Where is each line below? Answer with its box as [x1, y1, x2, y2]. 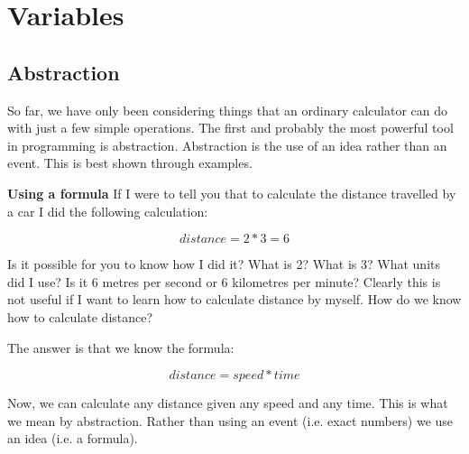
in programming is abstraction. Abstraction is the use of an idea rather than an [7, 135, 447, 154]
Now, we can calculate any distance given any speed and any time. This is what [7, 394, 448, 412]
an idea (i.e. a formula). [7, 429, 138, 448]
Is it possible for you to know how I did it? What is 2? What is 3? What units [7, 255, 440, 273]
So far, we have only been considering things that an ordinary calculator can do [7, 100, 448, 119]
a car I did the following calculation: [7, 201, 208, 220]
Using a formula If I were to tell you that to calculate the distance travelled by [7, 183, 456, 202]
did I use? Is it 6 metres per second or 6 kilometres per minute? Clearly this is [7, 272, 441, 291]
